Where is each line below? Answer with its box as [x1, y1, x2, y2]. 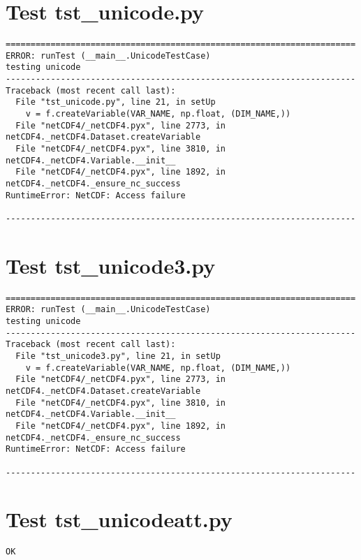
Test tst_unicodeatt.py [6, 505, 233, 533]
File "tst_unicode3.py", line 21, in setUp [15, 351, 221, 362]
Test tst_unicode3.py [6, 251, 216, 279]
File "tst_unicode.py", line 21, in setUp [15, 97, 216, 108]
